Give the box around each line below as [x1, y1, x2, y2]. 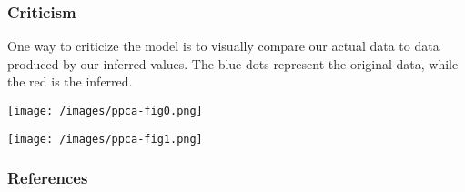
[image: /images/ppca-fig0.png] [7, 105, 203, 117]
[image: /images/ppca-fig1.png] [7, 132, 203, 146]
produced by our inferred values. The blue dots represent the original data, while [7, 54, 459, 73]
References [7, 167, 88, 189]
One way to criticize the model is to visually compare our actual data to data [7, 36, 440, 56]
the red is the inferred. [7, 72, 133, 91]
